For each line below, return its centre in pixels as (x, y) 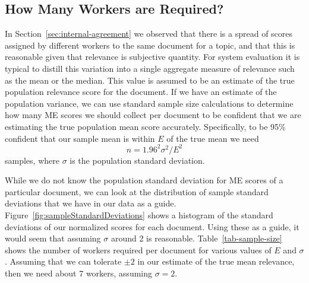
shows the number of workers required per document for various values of (138, 249)
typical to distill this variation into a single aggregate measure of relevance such (150, 68)
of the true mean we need (213, 138)
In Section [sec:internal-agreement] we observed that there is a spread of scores (149, 34)
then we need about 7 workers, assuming (79, 273)
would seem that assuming (53, 238)
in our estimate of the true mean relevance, (216, 261)
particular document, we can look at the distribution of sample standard (137, 191)
